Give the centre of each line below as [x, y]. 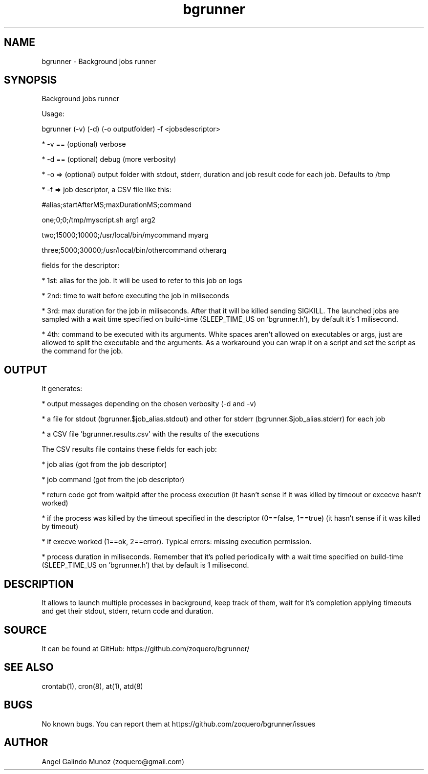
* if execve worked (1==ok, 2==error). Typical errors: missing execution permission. [177, 542]
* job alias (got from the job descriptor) [104, 464]
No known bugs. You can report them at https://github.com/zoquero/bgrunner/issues [179, 724]
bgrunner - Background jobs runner [99, 61]
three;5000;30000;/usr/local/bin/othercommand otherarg [134, 250]
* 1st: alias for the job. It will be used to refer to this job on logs [142, 281]
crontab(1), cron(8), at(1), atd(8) [92, 686]
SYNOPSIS [31, 80]
